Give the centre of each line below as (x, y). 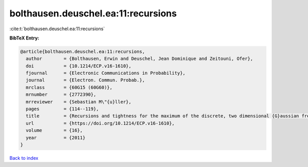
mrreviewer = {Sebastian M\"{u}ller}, (79, 102)
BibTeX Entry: (24, 38)
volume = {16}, (54, 130)
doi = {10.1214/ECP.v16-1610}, (79, 66)
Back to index (24, 158)
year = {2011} (56, 138)
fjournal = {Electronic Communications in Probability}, (106, 73)
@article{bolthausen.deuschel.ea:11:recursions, (83, 51)
